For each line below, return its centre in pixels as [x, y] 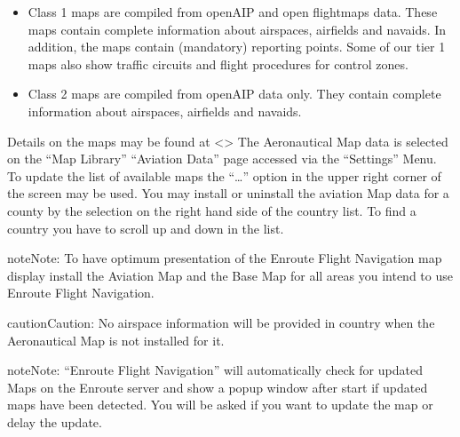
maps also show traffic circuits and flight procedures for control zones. [218, 64]
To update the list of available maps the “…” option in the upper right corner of [224, 175]
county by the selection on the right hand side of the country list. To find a [212, 210]
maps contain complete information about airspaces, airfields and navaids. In [237, 29]
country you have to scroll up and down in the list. [146, 228]
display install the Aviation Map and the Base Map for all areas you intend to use [230, 275]
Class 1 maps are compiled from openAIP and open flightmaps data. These [233, 12]
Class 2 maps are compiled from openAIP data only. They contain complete [234, 94]
